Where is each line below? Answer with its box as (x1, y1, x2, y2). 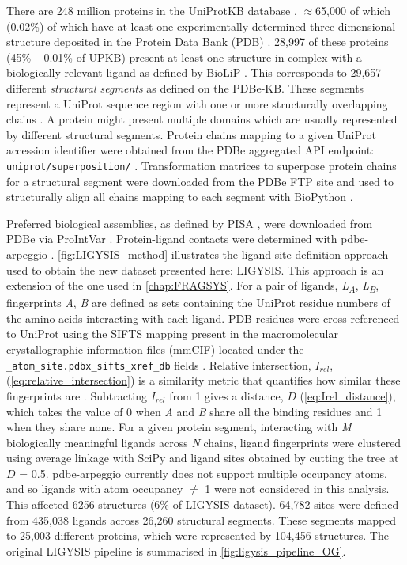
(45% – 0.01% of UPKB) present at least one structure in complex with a (6, 48, 362, 65)
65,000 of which (315, 2, 390, 18)
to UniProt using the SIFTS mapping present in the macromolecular (6, 325, 338, 342)
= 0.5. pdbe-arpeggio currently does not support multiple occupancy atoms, (19, 465, 387, 481)
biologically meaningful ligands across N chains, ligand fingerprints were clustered (6, 434, 401, 450)
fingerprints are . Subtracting (6, 387, 148, 404)
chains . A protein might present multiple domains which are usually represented (6, 111, 398, 127)
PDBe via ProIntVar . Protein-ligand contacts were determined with (6, 230, 337, 247)
